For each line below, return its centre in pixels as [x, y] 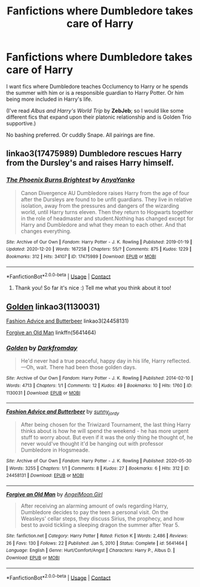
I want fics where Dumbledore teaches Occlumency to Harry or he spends [97, 86]
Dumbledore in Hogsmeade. [55, 450]
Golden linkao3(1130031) [53, 306]
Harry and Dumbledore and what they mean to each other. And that [103, 224]
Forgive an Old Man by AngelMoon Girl [54, 495]
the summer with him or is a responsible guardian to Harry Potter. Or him [95, 92]
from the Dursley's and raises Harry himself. [90, 163]
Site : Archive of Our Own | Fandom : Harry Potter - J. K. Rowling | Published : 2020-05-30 [99, 461]
